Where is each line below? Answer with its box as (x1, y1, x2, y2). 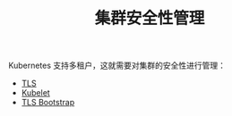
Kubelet (21, 87, 50, 98)
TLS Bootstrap (21, 97, 75, 108)
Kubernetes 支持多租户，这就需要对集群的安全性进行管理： (8, 60, 226, 71)
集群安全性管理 (94, 8, 205, 29)
